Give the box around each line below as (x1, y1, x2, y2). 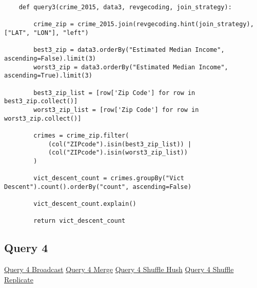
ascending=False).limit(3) (4, 54, 96, 62)
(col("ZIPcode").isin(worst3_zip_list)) (48, 149, 188, 157)
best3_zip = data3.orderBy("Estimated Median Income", (33, 46, 225, 54)
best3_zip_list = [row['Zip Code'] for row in (33, 89, 195, 97)
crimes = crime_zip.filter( (33, 131, 129, 139)
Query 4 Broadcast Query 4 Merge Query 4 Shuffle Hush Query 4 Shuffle (4, 264, 234, 275)
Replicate (4, 274, 33, 284)
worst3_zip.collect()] (4, 114, 82, 122)
